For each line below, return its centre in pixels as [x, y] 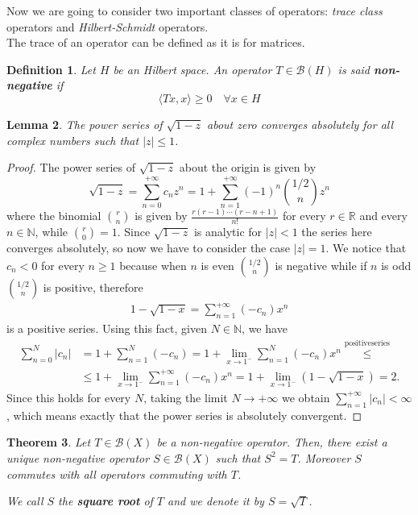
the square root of [106, 501]
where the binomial [54, 216]
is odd [396, 265]
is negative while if [321, 265]
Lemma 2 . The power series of [85, 124]
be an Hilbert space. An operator [192, 69]
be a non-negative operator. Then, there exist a [272, 442]
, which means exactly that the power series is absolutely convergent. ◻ [184, 415]
